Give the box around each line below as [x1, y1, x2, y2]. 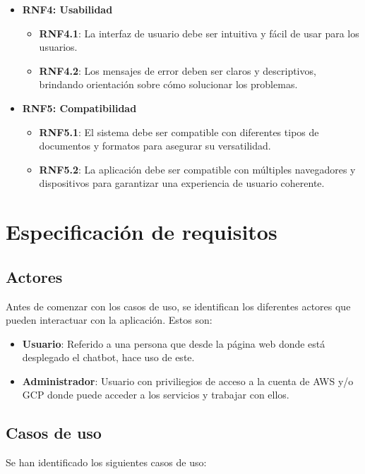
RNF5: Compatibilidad [22, 100, 137, 115]
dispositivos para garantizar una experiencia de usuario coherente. [39, 176, 325, 190]
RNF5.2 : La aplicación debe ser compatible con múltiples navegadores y [39, 162, 356, 176]
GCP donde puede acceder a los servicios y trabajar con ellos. [22, 387, 289, 402]
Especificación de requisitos [6, 217, 277, 246]
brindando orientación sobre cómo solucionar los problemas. [39, 77, 298, 92]
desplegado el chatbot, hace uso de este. [22, 350, 195, 365]
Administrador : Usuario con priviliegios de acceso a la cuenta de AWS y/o [22, 373, 354, 388]
